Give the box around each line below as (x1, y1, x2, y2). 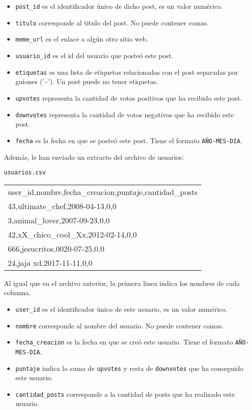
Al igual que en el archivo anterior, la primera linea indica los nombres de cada (4, 278, 240, 288)
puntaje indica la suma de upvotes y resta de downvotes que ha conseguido (15, 363, 244, 373)
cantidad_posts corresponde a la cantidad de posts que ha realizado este (15, 388, 235, 399)
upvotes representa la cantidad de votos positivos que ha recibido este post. (15, 92, 242, 103)
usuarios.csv (4, 169, 46, 176)
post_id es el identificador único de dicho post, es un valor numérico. (15, 1, 223, 11)
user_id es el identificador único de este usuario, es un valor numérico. (15, 303, 228, 314)
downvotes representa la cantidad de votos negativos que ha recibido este (15, 109, 234, 119)
